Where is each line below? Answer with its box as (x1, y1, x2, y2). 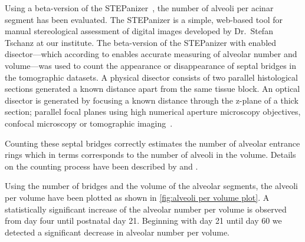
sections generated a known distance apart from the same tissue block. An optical (5, 82, 300, 95)
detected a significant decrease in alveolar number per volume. (5, 226, 230, 238)
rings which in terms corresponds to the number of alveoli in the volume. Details (5, 148, 296, 161)
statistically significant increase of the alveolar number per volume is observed (5, 203, 287, 215)
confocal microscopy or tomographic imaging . (5, 117, 173, 129)
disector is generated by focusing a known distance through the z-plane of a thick (5, 94, 299, 106)
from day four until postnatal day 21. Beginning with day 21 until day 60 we (5, 214, 282, 227)
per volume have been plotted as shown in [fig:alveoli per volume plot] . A (5, 191, 270, 203)
